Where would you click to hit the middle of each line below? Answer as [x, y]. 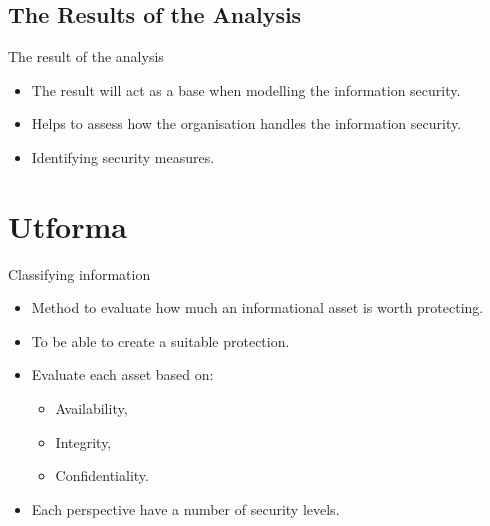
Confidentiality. [102, 475]
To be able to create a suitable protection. [160, 340]
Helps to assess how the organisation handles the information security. [246, 123]
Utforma [67, 225]
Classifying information [79, 273]
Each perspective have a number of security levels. [185, 508]
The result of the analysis [86, 56]
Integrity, [83, 441]
